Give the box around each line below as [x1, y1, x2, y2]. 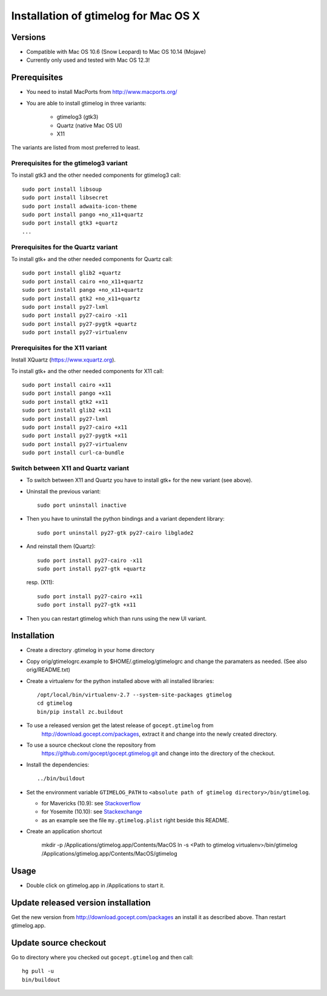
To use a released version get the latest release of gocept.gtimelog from [26, 722, 214, 729]
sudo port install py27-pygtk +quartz [22, 320, 137, 327]
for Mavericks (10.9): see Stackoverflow [41, 799, 141, 806]
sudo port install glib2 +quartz [22, 269, 121, 277]
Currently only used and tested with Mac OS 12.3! [26, 56, 150, 64]
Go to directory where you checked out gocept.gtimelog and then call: [11, 954, 194, 961]
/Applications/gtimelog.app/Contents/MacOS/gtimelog [41, 849, 178, 857]
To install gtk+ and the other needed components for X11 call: [11, 367, 164, 375]
